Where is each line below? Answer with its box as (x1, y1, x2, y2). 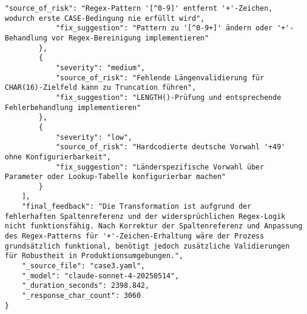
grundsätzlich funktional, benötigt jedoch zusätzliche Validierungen (5, 241, 290, 250)
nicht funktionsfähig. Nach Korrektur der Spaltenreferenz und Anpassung (5, 222, 303, 231)
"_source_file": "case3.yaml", (21, 262, 145, 271)
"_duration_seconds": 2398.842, (21, 281, 150, 290)
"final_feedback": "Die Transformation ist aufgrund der (21, 202, 252, 211)
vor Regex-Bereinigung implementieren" (51, 33, 209, 42)
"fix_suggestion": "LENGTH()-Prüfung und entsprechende (55, 93, 281, 102)
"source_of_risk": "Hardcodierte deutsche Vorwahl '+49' (55, 143, 286, 152)
